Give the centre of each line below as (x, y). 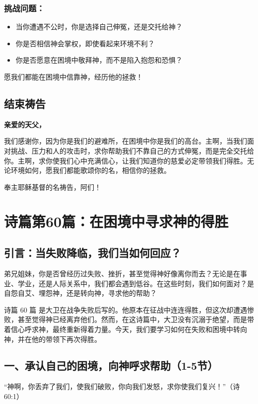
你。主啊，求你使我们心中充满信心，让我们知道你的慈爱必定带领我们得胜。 (126, 160)
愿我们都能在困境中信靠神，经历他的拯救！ (73, 77)
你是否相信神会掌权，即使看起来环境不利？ (85, 43)
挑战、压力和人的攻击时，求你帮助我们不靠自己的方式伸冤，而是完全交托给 (132, 150)
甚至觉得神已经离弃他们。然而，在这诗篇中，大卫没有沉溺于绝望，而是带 (136, 319)
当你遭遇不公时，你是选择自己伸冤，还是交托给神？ (99, 27)
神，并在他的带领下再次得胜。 (53, 339)
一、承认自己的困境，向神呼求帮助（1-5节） (111, 365)
